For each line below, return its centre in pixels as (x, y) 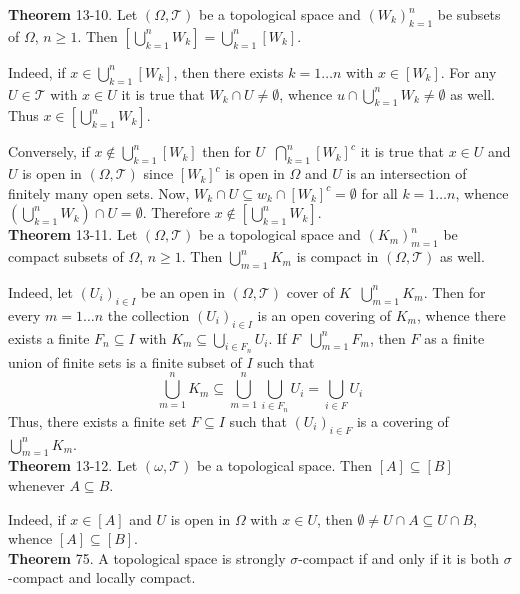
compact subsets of (66, 256)
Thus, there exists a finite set (97, 420)
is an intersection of (406, 173)
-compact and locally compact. (102, 577)
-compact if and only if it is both (398, 557)
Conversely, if (49, 151)
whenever (36, 485)
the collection (148, 314)
